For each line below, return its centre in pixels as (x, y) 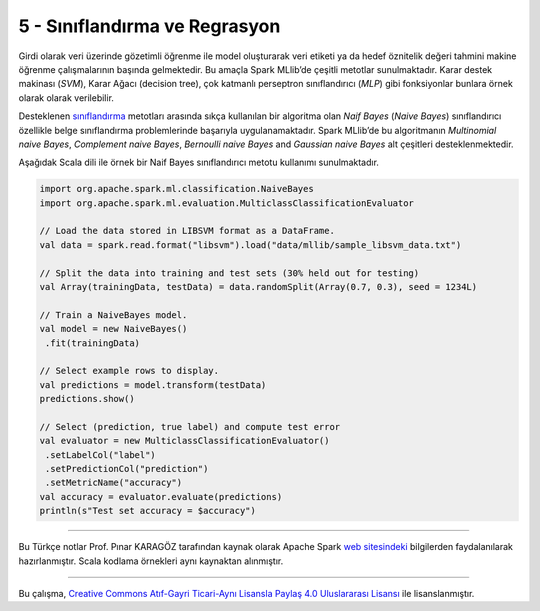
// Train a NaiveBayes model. (113, 314)
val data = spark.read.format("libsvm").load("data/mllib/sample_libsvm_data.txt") (250, 244)
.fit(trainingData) (92, 343)
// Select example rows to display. (129, 371)
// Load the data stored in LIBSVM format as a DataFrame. (187, 231)
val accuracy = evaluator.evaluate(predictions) (161, 496)
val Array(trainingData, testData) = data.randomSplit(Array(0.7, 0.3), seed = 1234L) (258, 286)
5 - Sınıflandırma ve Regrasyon (149, 26)
